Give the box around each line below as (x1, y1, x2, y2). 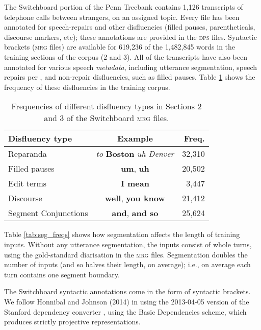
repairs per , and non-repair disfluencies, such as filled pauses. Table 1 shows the (4, 72, 255, 82)
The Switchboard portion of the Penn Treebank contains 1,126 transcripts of (4, 2, 243, 12)
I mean (120, 177, 149, 190)
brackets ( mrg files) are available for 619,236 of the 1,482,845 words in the (4, 41, 236, 52)
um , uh (121, 162, 149, 175)
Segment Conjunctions (8, 207, 88, 219)
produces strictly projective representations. (4, 316, 141, 327)
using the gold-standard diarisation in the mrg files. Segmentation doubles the (4, 249, 248, 260)
